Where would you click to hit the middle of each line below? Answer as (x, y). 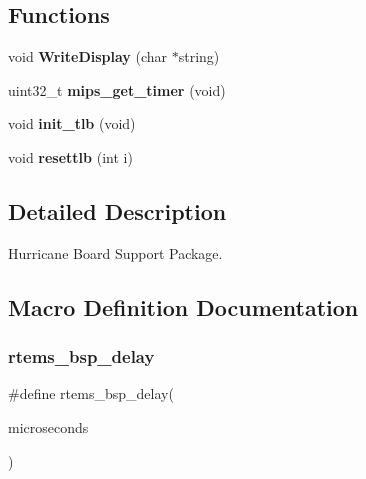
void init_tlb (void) (72, 123)
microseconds (48, 426)
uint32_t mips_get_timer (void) (117, 89)
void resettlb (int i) (70, 156)
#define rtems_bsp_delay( (91, 393)
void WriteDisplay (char (88, 56)
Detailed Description (117, 210)
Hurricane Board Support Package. (115, 252)
